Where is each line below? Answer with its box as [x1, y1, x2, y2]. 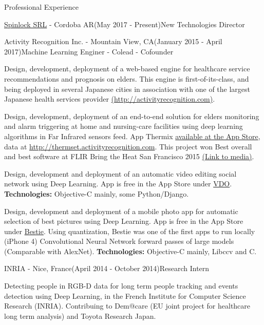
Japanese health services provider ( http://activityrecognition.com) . [4, 93, 215, 104]
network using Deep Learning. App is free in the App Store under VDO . [4, 178, 232, 189]
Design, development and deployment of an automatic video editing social [4, 168, 237, 179]
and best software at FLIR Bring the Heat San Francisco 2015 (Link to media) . [4, 151, 254, 162]
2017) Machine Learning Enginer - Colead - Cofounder [4, 46, 174, 56]
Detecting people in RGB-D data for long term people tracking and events [4, 280, 238, 291]
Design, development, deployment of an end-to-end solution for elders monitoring [4, 110, 259, 121]
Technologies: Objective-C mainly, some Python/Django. [4, 188, 189, 199]
